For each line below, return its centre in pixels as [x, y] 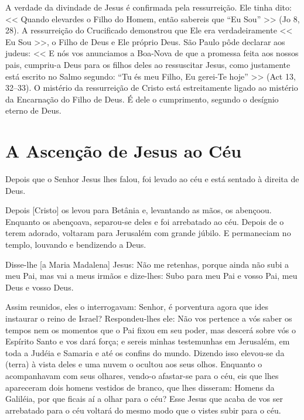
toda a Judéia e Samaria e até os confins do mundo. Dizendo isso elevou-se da [145, 352]
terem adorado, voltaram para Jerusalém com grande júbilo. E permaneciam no [148, 233]
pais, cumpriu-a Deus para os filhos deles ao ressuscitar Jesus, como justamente [148, 64]
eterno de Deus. [33, 110]
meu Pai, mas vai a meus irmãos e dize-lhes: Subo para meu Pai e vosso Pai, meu [151, 276]
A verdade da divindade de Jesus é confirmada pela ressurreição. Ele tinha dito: [148, 7]
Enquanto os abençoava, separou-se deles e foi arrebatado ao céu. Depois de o [145, 221]
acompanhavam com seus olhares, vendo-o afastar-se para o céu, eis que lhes [142, 375]
